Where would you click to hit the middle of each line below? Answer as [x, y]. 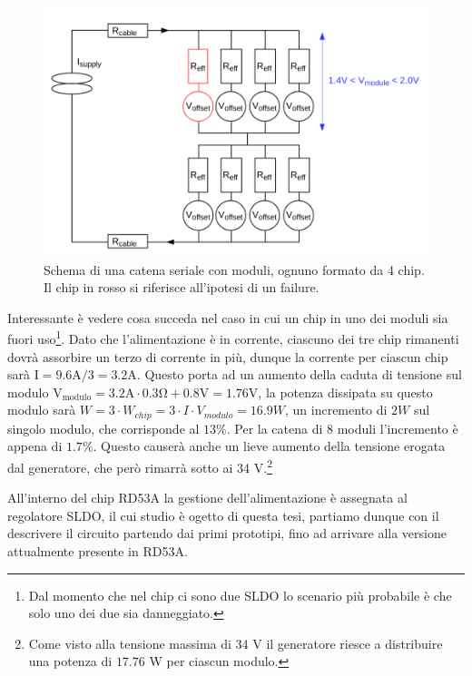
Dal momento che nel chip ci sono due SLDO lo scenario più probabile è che [240, 595]
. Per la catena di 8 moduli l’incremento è [342, 428]
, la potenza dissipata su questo [345, 392]
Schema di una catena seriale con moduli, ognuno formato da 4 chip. [234, 269]
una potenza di [70, 661]
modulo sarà [42, 410]
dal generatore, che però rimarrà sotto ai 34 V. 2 [140, 465]
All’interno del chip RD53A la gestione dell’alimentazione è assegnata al [207, 498]
